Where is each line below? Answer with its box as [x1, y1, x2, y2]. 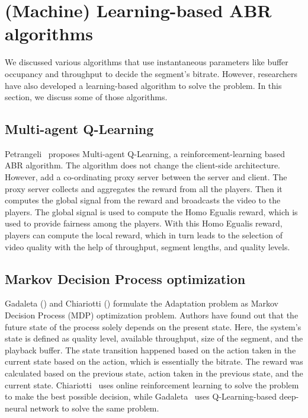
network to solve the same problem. [30, 401, 159, 414]
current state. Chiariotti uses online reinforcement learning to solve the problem [5, 378, 299, 391]
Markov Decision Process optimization [5, 269, 246, 288]
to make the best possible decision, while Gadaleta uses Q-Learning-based [5, 390, 277, 403]
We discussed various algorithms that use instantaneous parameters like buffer [5, 56, 288, 68]
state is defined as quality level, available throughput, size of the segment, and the [5, 332, 303, 344]
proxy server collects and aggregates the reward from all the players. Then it [5, 182, 283, 194]
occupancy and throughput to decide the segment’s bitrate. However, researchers [5, 67, 298, 79]
